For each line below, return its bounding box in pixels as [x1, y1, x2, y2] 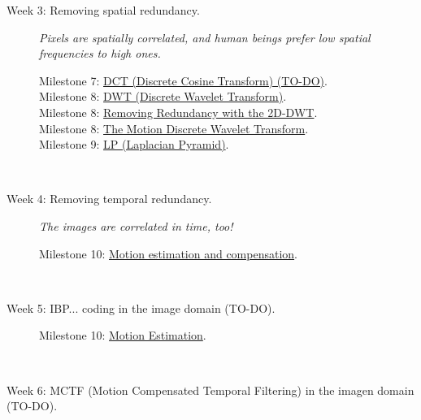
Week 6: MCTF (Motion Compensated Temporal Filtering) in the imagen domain [7, 381, 414, 398]
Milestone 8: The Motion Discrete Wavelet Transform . [39, 119, 309, 136]
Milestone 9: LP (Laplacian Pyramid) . [39, 136, 229, 153]
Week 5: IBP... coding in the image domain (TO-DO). [7, 299, 276, 316]
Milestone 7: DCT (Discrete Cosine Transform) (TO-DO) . [39, 71, 328, 89]
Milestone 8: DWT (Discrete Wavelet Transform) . [39, 88, 287, 105]
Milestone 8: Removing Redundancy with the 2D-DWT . [39, 103, 318, 120]
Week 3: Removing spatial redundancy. [7, 2, 200, 18]
